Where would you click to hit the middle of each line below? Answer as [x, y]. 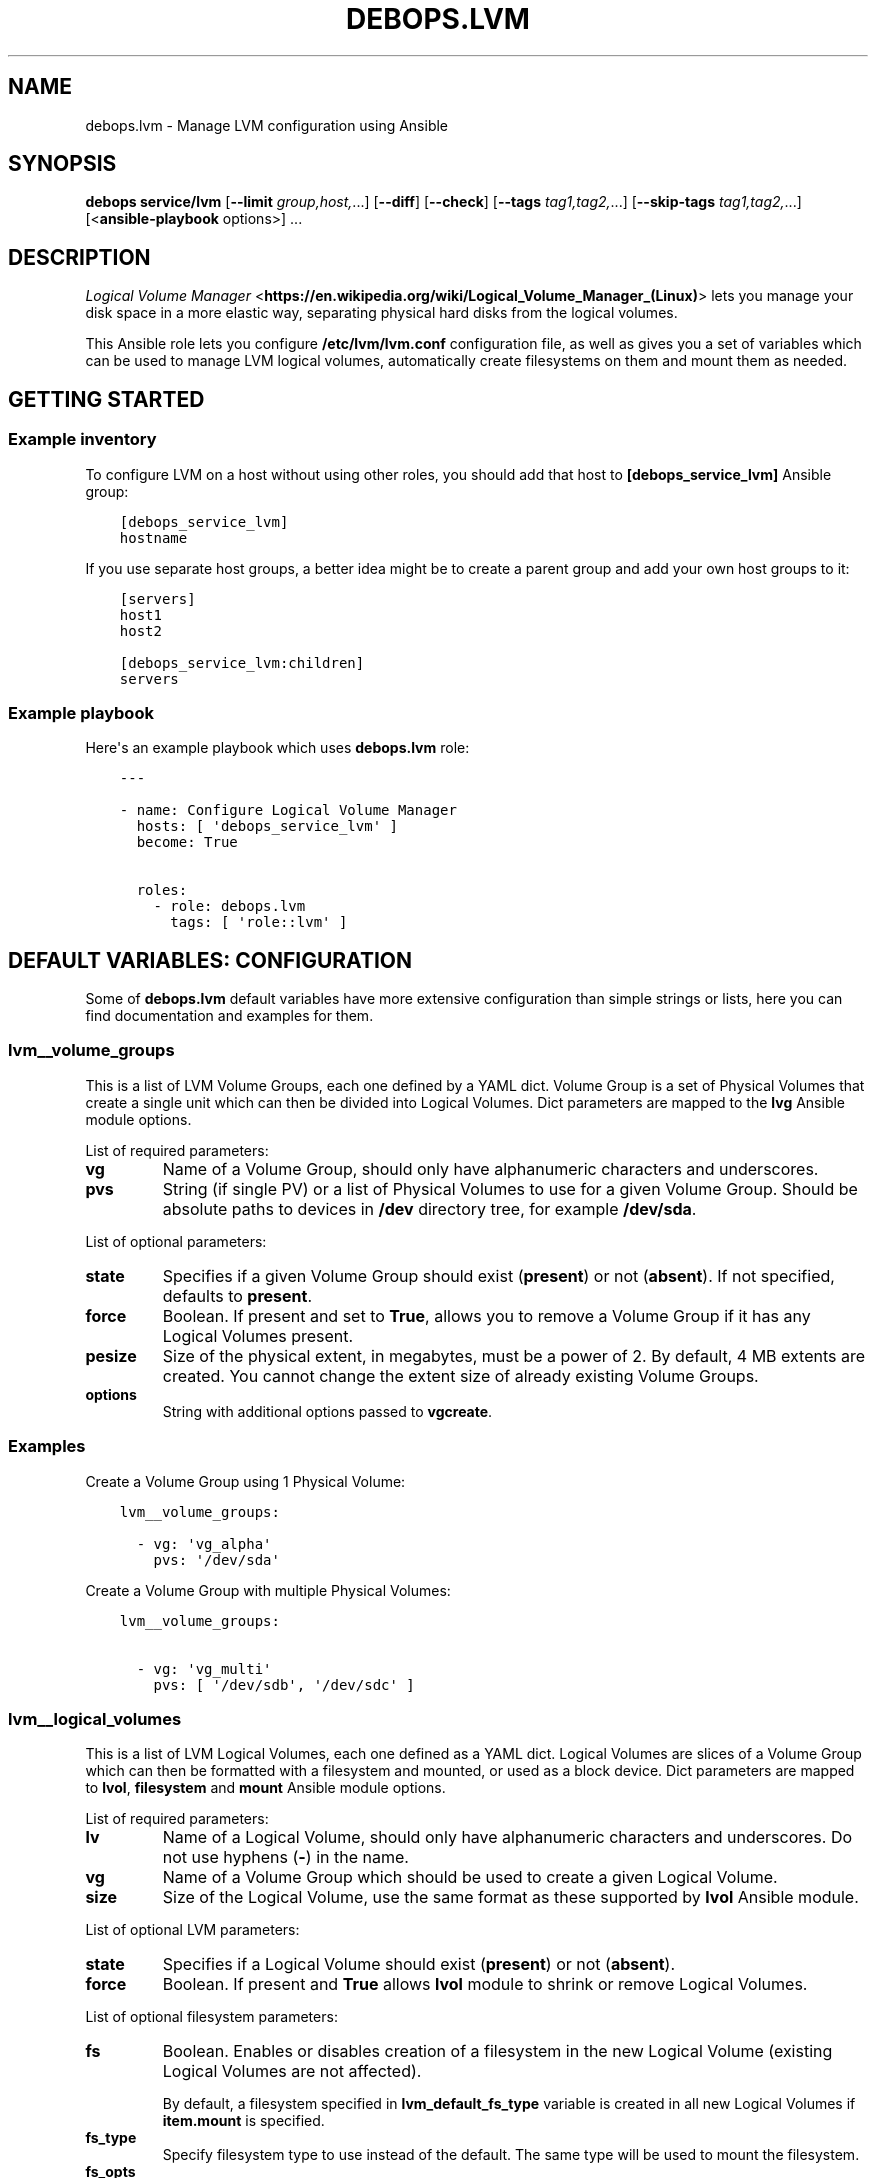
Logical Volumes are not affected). [292, 2071]
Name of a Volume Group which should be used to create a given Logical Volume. [470, 1877]
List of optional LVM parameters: [192, 1930]
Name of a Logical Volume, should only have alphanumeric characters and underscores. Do [507, 1837]
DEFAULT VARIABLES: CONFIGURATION [210, 960]
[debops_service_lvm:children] [242, 662]
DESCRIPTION [79, 257]
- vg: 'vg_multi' [204, 1668]
